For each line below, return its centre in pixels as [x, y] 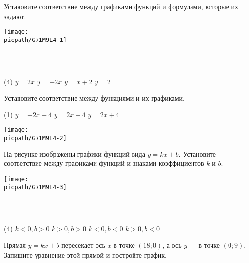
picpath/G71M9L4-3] [35, 187]
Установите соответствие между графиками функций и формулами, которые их [121, 6]
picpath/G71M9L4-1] [35, 40]
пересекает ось [83, 245]
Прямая [15, 245]
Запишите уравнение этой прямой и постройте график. [85, 254]
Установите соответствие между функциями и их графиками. [94, 98]
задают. [15, 16]
